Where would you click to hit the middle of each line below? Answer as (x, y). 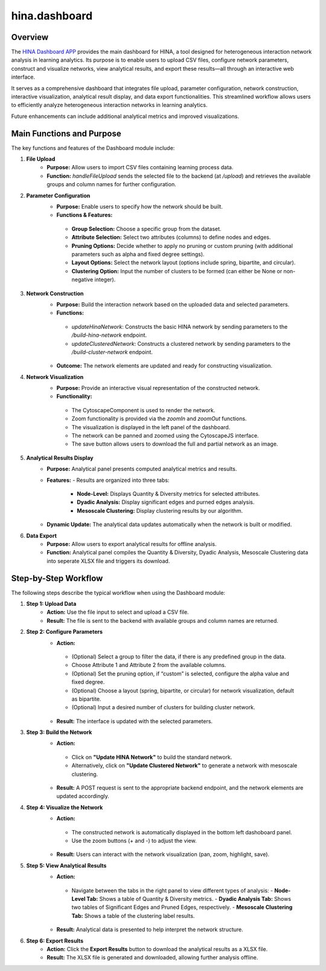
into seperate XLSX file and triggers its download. (108, 561)
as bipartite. (86, 699)
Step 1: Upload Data (51, 604)
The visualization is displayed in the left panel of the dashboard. (151, 427)
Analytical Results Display (60, 458)
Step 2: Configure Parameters (64, 632)
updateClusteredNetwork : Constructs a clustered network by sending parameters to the (181, 343)
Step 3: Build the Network (59, 732)
